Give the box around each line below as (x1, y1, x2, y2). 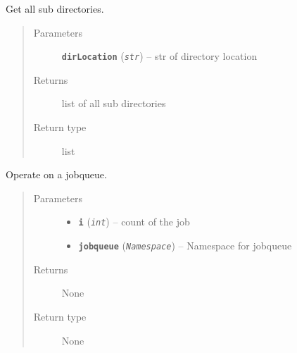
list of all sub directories (61, 96, 166, 111)
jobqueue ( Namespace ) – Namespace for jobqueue (78, 238, 292, 253)
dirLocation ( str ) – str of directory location (61, 49, 258, 63)
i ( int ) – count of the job (78, 214, 190, 229)
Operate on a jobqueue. (6, 167, 107, 182)
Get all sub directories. (6, 1, 104, 16)
